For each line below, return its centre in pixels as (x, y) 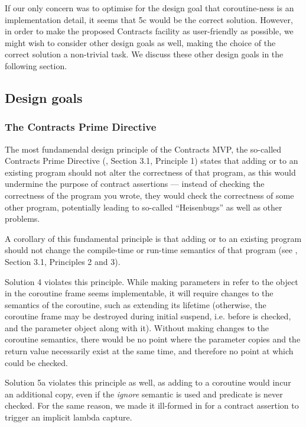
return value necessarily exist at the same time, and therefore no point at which (149, 351)
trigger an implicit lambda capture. (69, 417)
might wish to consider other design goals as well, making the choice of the (140, 42)
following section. (36, 65)
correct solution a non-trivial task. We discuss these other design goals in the (144, 54)
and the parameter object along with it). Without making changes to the (137, 327)
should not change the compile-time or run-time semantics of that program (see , (151, 250)
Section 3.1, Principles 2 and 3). (63, 261)
